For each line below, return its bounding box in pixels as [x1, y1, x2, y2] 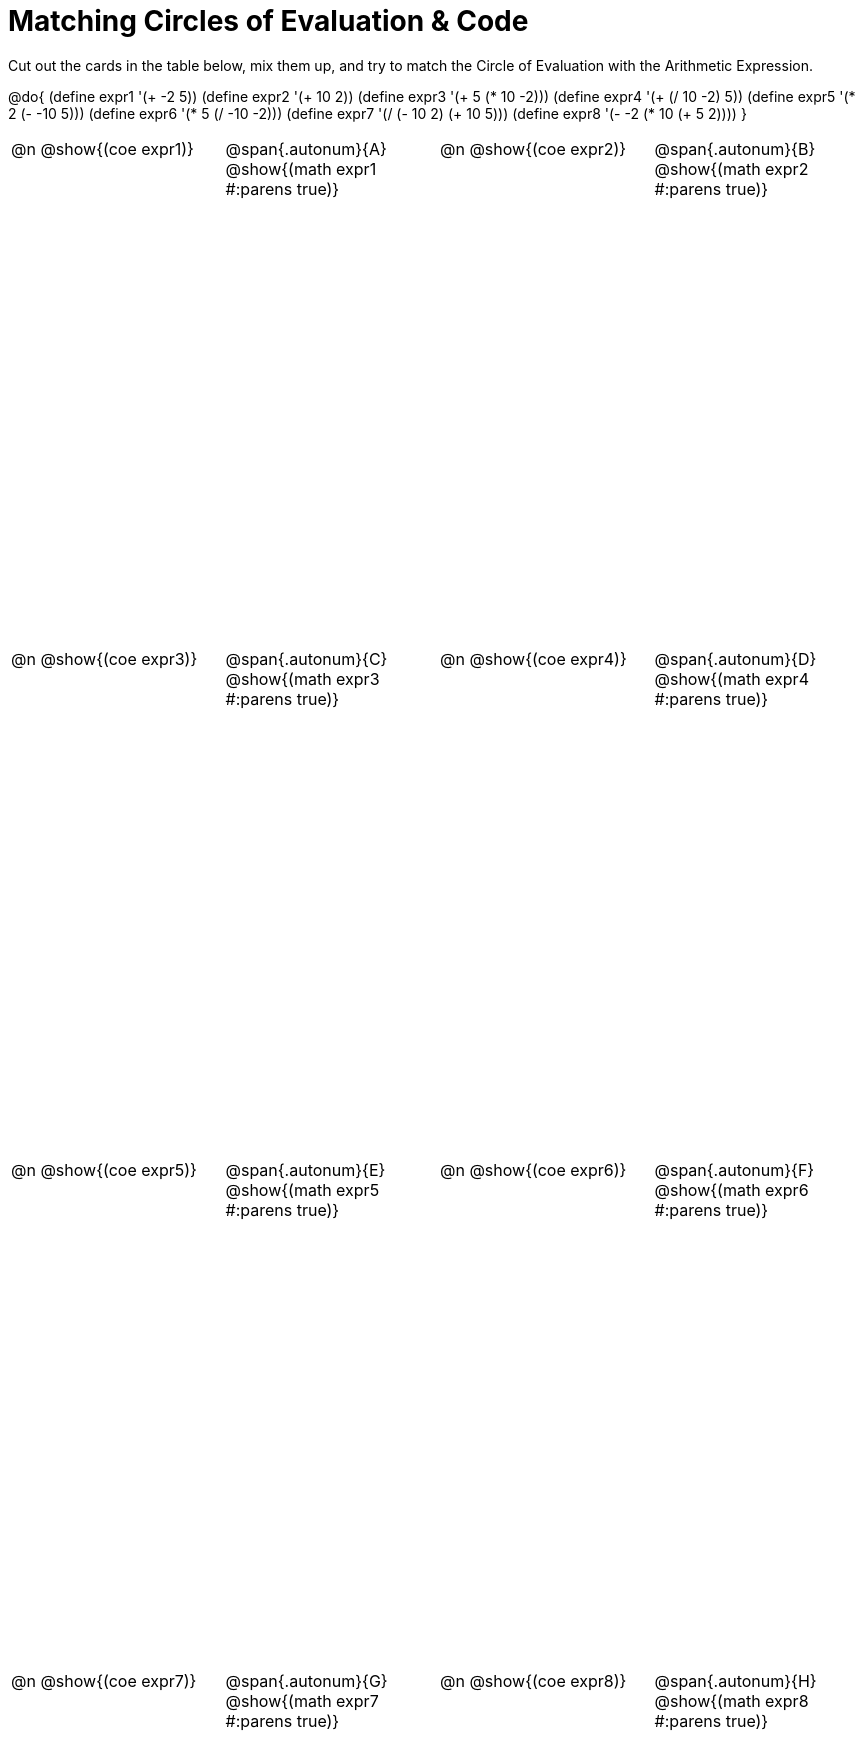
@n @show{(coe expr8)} [440, 1670, 627, 1691]
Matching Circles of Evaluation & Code [8, 4, 529, 38]
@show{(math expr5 [225, 1179, 380, 1200]
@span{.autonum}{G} [225, 1670, 388, 1691]
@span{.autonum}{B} [654, 138, 816, 159]
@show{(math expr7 [225, 1690, 379, 1711]
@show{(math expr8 [654, 1690, 809, 1711]
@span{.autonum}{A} [225, 138, 387, 159]
